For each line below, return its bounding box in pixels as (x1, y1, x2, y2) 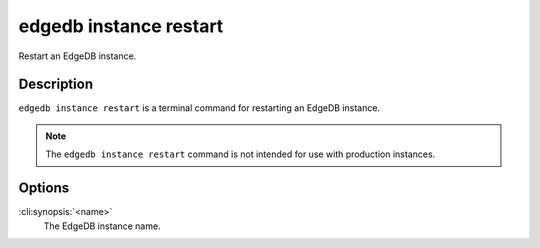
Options (18, 180, 70, 197)
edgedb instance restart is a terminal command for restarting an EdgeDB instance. (18, 102, 380, 114)
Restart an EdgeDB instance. (18, 50, 137, 62)
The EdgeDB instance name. (43, 220, 161, 232)
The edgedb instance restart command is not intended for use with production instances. (45, 148, 436, 160)
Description (18, 76, 94, 93)
